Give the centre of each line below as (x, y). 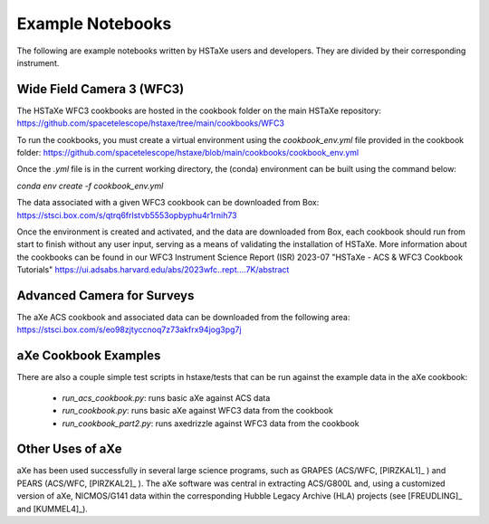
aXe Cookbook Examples (89, 356)
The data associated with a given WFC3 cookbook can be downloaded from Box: (168, 203)
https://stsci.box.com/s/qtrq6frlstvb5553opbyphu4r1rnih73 (127, 215)
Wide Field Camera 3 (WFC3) (101, 89)
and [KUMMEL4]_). (52, 509)
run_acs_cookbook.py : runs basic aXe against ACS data (166, 397)
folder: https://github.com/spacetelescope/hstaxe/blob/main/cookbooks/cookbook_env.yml (188, 153)
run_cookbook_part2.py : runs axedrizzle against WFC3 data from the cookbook (211, 423)
